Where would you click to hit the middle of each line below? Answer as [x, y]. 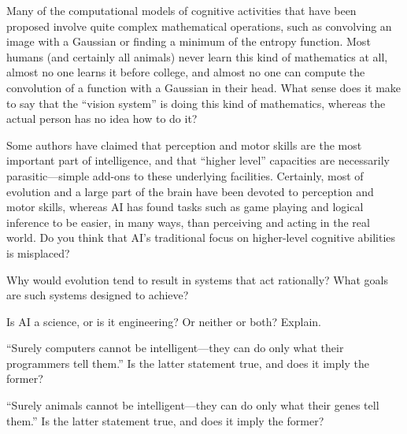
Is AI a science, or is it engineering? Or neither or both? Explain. [164, 321]
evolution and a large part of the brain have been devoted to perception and [190, 191]
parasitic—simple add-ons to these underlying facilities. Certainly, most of [185, 175]
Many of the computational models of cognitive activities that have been [181, 10]
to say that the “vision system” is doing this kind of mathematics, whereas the [196, 103]
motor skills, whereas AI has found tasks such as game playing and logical [185, 207]
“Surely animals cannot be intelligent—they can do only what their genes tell [193, 405]
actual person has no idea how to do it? [102, 119]
